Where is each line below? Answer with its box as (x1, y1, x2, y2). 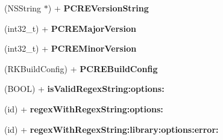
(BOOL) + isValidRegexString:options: (4, 82, 165, 95)
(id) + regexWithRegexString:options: (4, 102, 163, 115)
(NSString (4, 2, 42, 14)
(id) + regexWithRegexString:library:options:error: (4, 123, 219, 135)
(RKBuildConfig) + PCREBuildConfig (4, 62, 158, 75)
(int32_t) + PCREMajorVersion (4, 22, 136, 34)
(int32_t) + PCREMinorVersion (4, 42, 137, 55)
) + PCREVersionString (48, 2, 149, 14)
